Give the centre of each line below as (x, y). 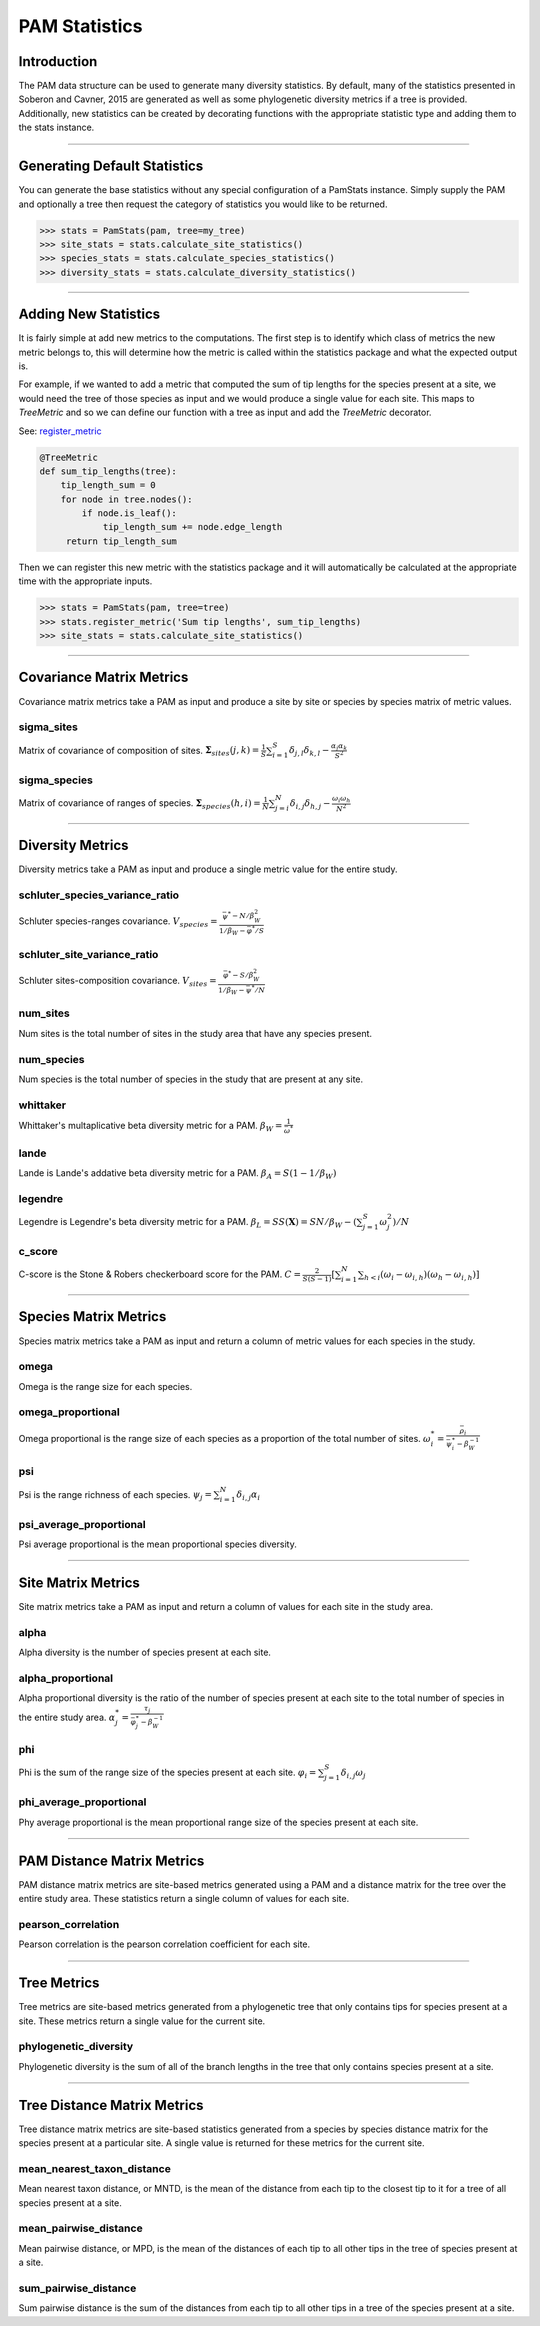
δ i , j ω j (353, 1774)
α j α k (339, 746)
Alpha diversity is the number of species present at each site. (145, 1652)
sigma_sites (48, 727)
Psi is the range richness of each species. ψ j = (115, 1495)
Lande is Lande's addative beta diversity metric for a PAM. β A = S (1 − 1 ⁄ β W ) (177, 1173)
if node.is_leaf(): (129, 513)
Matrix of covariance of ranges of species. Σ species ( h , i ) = (140, 803)
